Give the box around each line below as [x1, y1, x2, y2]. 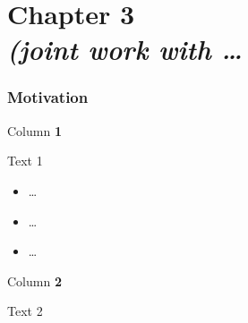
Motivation [7, 86, 89, 108]
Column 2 [7, 271, 62, 290]
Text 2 [7, 302, 43, 320]
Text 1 [7, 151, 43, 170]
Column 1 [7, 121, 62, 140]
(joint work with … [7, 30, 243, 68]
